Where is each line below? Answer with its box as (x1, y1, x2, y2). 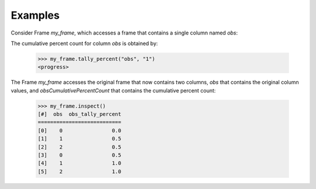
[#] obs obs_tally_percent (37, 111, 122, 118)
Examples (11, 9, 60, 22)
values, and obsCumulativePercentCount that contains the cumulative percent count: (11, 87, 216, 94)
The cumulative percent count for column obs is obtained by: (11, 40, 158, 47)
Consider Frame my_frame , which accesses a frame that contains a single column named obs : (11, 29, 238, 36)
